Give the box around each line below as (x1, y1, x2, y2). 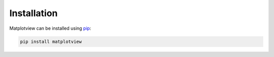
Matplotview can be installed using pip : (9, 25, 91, 31)
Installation (9, 8, 58, 19)
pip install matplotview (20, 38, 82, 44)
